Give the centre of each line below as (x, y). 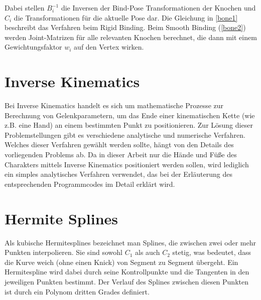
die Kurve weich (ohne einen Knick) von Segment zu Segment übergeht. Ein (121, 262)
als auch (147, 252)
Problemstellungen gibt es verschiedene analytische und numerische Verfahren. (125, 134)
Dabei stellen (25, 8)
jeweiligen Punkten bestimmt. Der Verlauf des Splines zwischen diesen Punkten (126, 281)
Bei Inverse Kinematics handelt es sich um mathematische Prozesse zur (114, 105)
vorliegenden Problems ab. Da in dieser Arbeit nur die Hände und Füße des (121, 155)
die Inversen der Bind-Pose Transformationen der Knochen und (158, 8)
